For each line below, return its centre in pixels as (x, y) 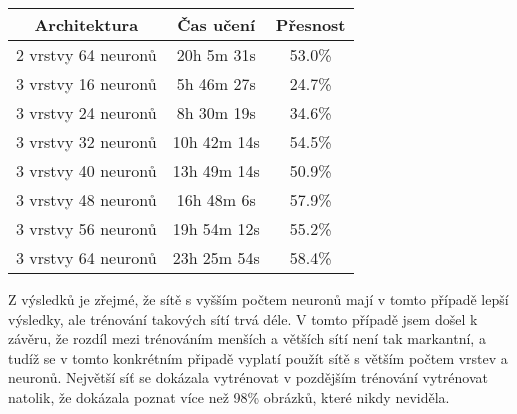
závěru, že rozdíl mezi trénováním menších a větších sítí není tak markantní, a (247, 338)
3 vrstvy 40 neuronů (86, 170)
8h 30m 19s (216, 112)
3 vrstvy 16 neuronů (86, 83)
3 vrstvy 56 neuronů (86, 228)
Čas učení (216, 24)
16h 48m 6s (216, 199)
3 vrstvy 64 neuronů (86, 257)
